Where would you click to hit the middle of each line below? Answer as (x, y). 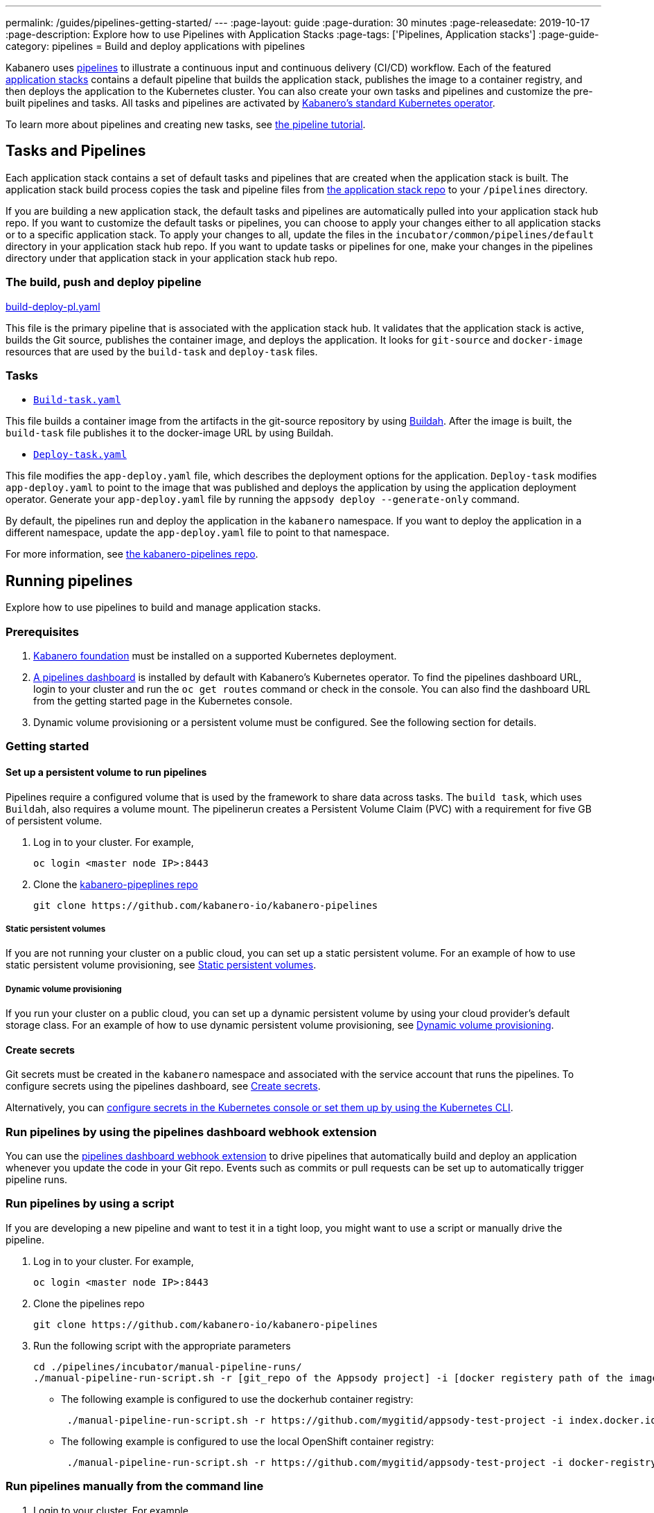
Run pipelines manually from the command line (135, 1486)
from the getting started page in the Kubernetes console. (163, 700)
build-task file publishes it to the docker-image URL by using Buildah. (170, 433)
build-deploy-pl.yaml (53, 306)
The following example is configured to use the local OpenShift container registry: (248, 1441)
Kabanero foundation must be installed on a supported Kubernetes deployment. (215, 655)
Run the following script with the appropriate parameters (162, 1345)
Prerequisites (42, 631)
